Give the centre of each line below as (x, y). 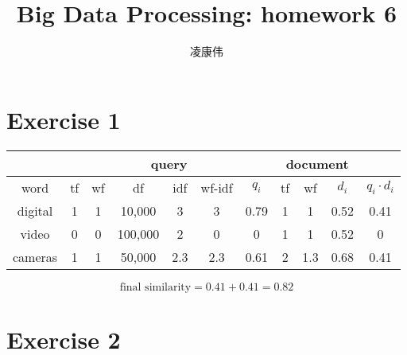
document (317, 163)
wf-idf (217, 187)
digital (35, 210)
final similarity (155, 287)
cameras (35, 256)
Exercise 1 (64, 119)
